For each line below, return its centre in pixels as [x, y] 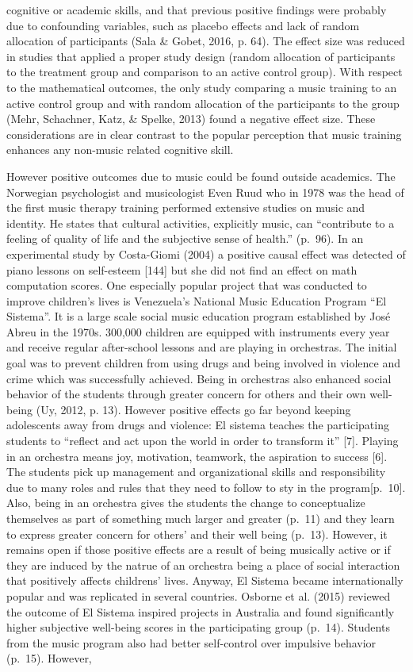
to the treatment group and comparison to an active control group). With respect [205, 72]
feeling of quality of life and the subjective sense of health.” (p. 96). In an [185, 238]
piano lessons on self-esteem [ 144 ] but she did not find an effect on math [182, 269]
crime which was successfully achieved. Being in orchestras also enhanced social [199, 378]
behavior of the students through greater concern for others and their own [186, 394]
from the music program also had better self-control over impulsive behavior [191, 642]
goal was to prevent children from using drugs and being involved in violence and [204, 363]
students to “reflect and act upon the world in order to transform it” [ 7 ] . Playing [203, 441]
